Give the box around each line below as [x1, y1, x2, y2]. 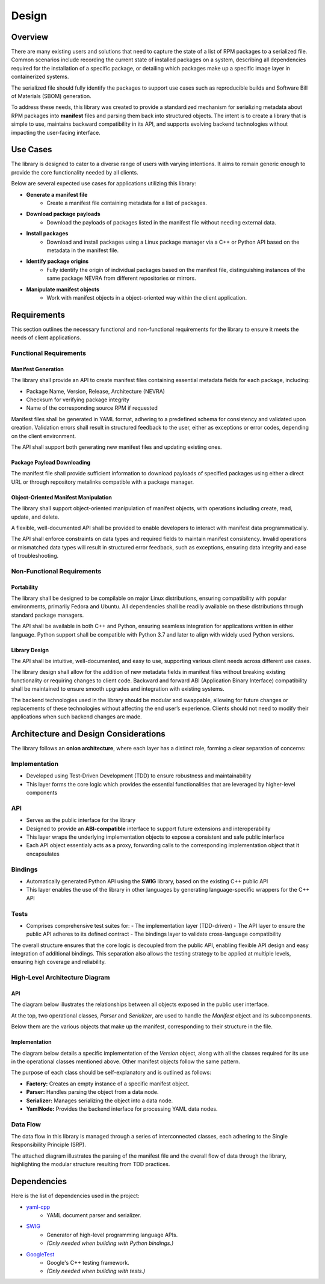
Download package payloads [26, 211, 101, 218]
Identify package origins [26, 258, 89, 265]
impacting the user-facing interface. [11, 129, 101, 136]
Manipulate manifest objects [26, 286, 99, 293]
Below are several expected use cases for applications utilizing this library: [11, 180, 197, 187]
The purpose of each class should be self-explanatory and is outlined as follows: [11, 1069, 212, 1076]
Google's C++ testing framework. [46, 1259, 129, 1266]
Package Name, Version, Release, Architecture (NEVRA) [26, 387, 166, 395]
